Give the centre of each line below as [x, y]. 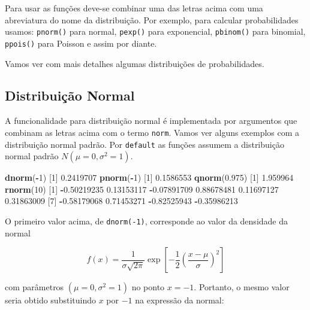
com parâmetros [34, 287]
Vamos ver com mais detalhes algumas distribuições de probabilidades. [135, 63]
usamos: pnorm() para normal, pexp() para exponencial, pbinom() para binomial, [155, 31]
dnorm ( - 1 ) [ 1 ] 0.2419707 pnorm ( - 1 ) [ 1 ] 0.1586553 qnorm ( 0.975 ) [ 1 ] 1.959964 [149, 177]
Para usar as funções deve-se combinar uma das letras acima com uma [134, 8]
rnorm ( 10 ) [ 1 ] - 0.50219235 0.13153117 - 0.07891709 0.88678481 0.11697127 [142, 189]
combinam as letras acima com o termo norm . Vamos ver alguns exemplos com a [152, 132]
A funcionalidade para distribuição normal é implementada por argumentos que [151, 121]
